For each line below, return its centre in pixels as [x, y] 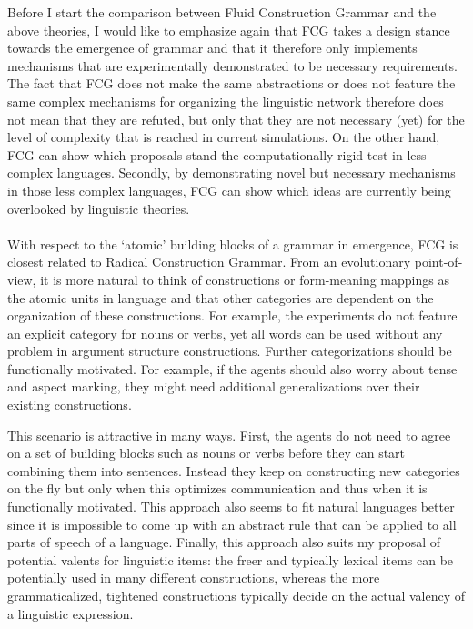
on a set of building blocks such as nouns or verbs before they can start [206, 453]
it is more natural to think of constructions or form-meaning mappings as [245, 279]
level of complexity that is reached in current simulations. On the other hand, [224, 137]
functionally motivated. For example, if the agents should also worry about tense [232, 368]
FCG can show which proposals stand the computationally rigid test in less [217, 154]
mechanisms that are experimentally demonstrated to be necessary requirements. [232, 65]
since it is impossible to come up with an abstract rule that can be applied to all [232, 524]
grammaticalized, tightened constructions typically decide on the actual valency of [236, 595]
